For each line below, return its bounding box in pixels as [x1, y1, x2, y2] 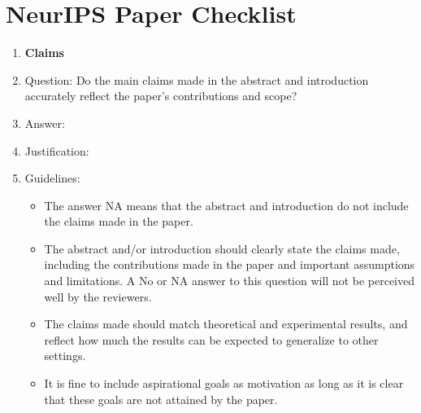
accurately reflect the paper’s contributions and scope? [24, 87, 297, 104]
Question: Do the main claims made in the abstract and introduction [24, 71, 369, 88]
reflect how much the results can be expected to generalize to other [44, 331, 379, 348]
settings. [44, 347, 86, 364]
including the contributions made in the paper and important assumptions [44, 256, 415, 273]
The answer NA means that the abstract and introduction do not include [44, 196, 409, 213]
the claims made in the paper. [44, 213, 193, 230]
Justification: [24, 142, 89, 159]
